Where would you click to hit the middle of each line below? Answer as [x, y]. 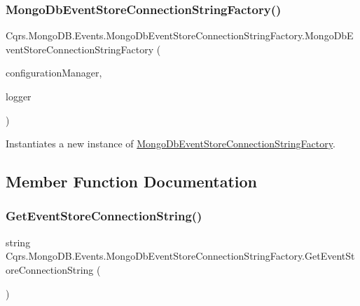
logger [19, 96]
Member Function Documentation [132, 181]
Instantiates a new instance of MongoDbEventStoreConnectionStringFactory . [171, 144]
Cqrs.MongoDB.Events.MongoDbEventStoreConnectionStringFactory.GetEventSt [180, 256]
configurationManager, [54, 73]
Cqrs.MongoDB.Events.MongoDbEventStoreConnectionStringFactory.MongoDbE [180, 35]
